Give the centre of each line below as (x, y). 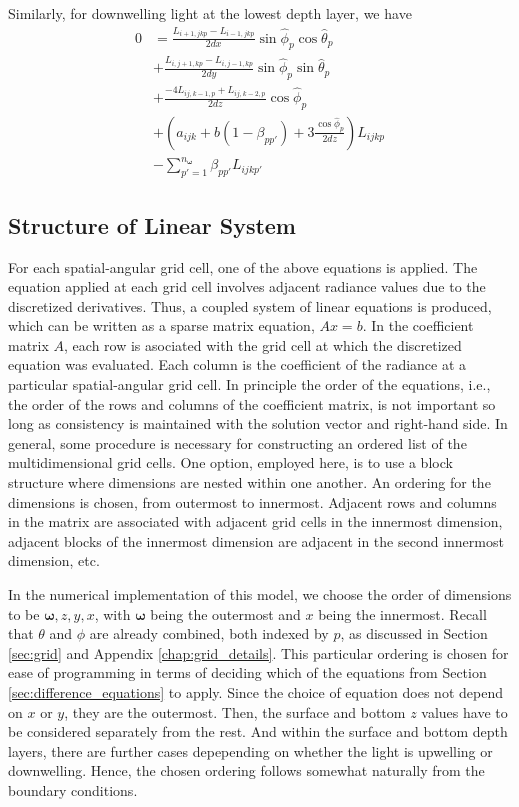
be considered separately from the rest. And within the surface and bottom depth (258, 731)
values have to (464, 711)
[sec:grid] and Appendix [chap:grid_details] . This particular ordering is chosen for (258, 652)
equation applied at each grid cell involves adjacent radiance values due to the (247, 286)
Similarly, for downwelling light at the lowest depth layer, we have (210, 13)
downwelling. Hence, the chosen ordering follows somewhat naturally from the (246, 770)
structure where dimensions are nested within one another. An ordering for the (249, 482)
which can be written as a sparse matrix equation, (161, 325)
